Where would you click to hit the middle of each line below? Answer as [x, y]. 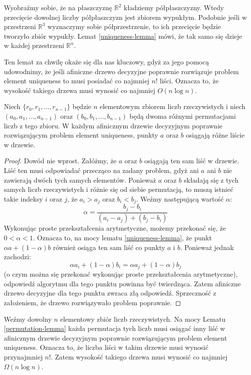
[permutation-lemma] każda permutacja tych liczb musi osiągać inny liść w [115, 328]
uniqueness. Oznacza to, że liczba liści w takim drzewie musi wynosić [106, 347]
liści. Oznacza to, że [189, 81]
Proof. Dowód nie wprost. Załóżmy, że [60, 161]
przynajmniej [23, 357]
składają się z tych [211, 180]
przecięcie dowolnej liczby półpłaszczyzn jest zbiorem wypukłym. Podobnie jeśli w [125, 17]
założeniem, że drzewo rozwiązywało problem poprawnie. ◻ [93, 303]
